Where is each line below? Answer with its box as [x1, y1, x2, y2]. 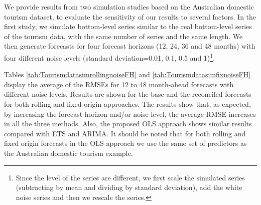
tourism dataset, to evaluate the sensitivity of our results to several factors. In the [4, 11, 256, 22]
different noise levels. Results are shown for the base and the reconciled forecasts [4, 89, 251, 99]
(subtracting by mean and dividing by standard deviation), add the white [16, 182, 242, 192]
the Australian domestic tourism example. [4, 147, 133, 158]
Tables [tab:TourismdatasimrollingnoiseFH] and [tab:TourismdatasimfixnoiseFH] [4, 69, 251, 80]
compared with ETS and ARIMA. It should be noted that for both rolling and [4, 128, 246, 138]
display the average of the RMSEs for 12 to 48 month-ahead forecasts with [4, 79, 234, 89]
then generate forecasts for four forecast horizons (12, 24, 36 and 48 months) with [4, 41, 255, 51]
